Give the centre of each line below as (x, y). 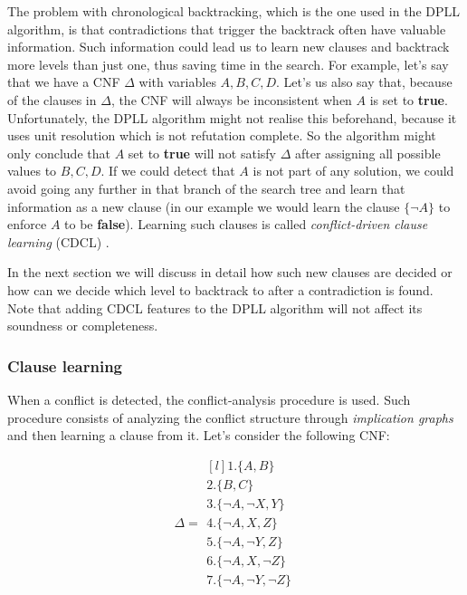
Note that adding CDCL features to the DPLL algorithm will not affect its (215, 307)
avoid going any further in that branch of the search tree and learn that (206, 188)
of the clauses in (52, 99)
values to (32, 171)
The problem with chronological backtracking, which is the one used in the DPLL (233, 11)
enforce (27, 224)
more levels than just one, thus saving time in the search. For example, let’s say (228, 64)
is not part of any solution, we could (353, 171)
